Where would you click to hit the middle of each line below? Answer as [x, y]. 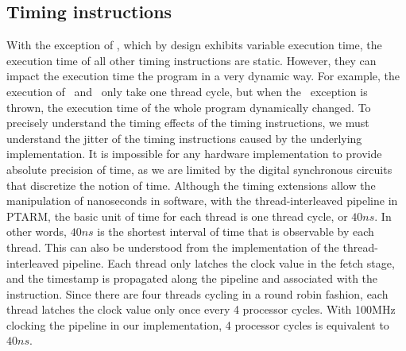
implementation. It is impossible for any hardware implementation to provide [194, 154]
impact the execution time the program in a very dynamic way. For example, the [203, 76]
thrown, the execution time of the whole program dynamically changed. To [189, 107]
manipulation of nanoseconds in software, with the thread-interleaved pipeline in [202, 201]
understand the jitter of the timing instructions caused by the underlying [184, 138]
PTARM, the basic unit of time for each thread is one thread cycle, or [177, 216]
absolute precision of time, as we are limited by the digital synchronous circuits [199, 169]
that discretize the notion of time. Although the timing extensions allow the [191, 185]
